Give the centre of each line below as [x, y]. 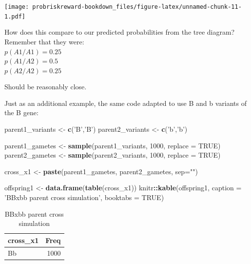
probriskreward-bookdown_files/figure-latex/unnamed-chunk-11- [137, 7]
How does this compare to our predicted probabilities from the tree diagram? [120, 32]
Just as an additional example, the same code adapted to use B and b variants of [126, 103]
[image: [17, 7]
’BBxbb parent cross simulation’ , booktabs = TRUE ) [84, 197]
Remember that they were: [44, 41]
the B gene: [21, 112]
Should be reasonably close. [46, 87]
